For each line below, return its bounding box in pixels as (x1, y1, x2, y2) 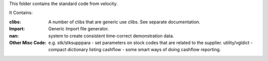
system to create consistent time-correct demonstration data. (48, 33, 174, 39)
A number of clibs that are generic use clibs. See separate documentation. (48, 19, 201, 25)
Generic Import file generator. (48, 26, 109, 32)
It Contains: (9, 10, 33, 16)
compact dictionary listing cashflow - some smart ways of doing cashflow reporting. (48, 47, 221, 53)
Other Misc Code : (9, 40, 47, 46)
